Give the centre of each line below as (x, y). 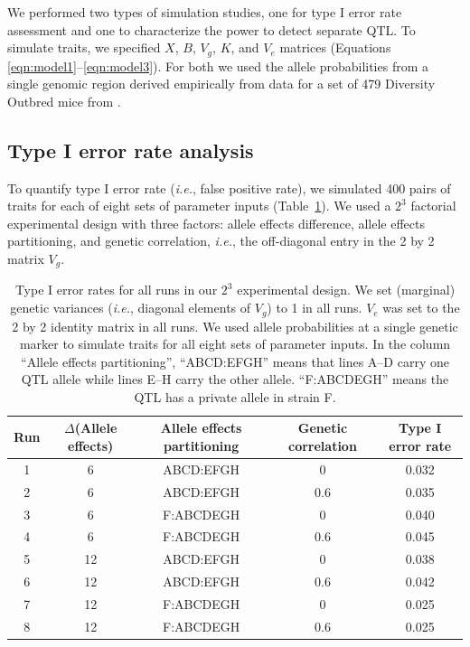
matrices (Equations (335, 47)
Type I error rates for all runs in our (116, 290)
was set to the (421, 308)
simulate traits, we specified (84, 47)
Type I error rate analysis (131, 150)
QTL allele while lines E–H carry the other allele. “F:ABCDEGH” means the (235, 379)
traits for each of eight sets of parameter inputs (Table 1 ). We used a (199, 206)
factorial (433, 206)
